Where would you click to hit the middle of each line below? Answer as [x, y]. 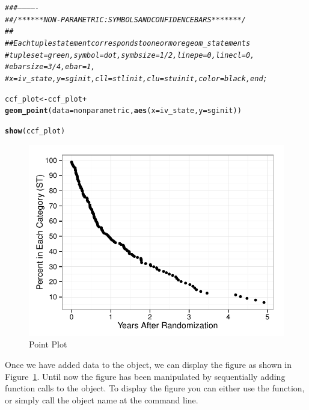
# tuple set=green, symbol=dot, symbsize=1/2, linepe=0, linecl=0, [130, 55]
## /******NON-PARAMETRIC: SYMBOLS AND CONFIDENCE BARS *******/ [125, 20]
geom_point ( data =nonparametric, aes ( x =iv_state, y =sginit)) [123, 111]
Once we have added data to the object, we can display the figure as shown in [148, 365]
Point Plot [48, 344]
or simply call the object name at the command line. [102, 399]
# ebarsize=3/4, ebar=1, [50, 67]
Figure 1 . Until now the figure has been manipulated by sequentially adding [145, 376]
